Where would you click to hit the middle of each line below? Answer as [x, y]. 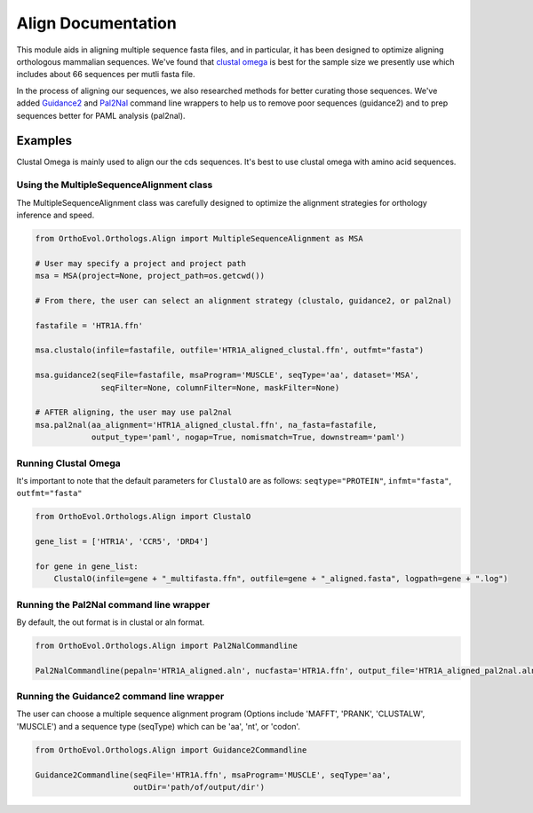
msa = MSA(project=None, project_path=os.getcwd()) [150, 276]
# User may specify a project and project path [140, 263]
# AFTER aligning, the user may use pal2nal [134, 412]
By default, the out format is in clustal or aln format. [111, 622]
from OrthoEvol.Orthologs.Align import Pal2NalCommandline [166, 645]
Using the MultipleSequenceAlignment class [115, 185]
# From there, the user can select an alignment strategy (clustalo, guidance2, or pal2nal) [243, 300]
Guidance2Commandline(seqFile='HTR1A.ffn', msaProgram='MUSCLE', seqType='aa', [213, 775]
